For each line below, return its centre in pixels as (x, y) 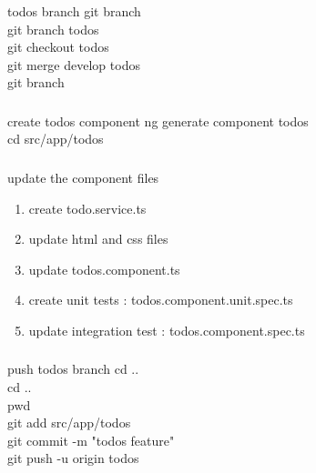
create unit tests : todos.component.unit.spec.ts (161, 300)
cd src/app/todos (56, 139)
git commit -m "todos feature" (91, 440)
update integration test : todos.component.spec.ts (167, 330)
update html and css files (98, 239)
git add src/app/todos (69, 423)
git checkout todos (58, 47)
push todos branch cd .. (73, 369)
